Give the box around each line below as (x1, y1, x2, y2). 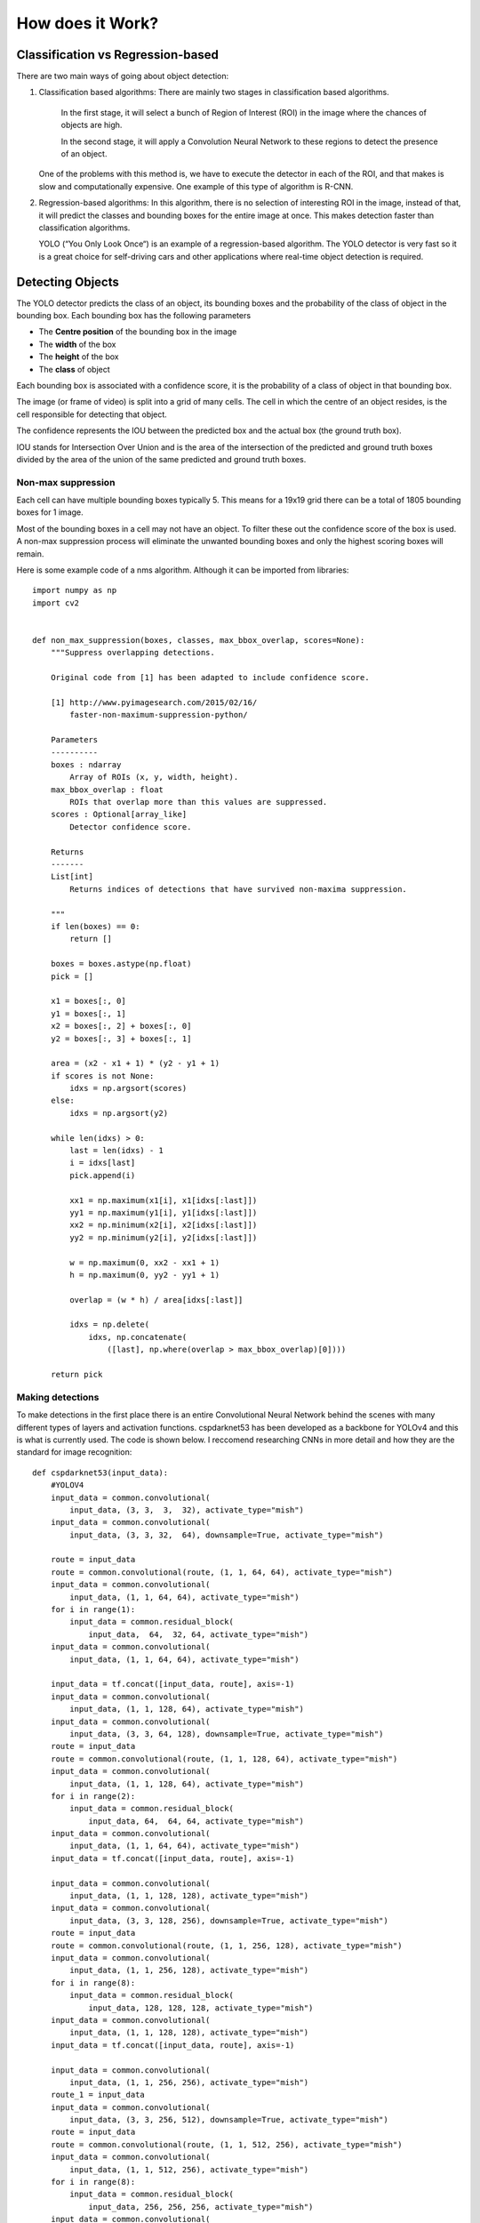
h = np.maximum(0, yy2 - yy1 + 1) (69, 1270, 220, 1280)
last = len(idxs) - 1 (69, 1145, 164, 1156)
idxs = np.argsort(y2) (69, 1108, 169, 1118)
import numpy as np (32, 585, 117, 596)
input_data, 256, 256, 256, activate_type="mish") (88, 2202, 314, 2211)
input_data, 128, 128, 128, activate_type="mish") (88, 2002, 314, 2013)
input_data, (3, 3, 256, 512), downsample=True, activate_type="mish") (69, 2115, 388, 2125)
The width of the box (38, 339, 116, 349)
